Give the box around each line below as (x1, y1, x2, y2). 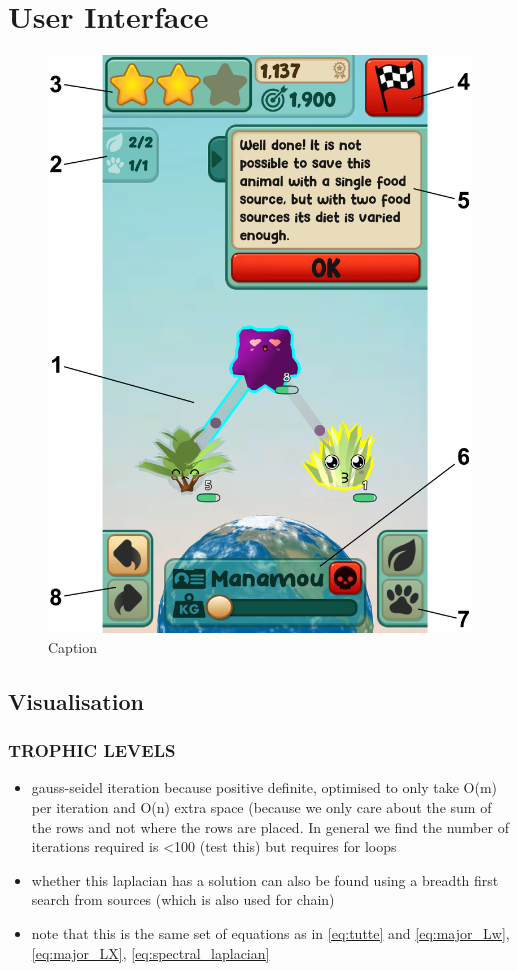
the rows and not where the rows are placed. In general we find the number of (31, 816, 509, 837)
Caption (48, 636, 98, 657)
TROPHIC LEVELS (8, 738, 176, 763)
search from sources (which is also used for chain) (31, 889, 335, 910)
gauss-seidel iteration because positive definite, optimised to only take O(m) (31, 777, 498, 798)
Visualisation (8, 685, 144, 716)
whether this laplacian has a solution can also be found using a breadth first (31, 869, 499, 890)
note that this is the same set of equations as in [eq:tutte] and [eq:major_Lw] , (31, 923, 510, 943)
